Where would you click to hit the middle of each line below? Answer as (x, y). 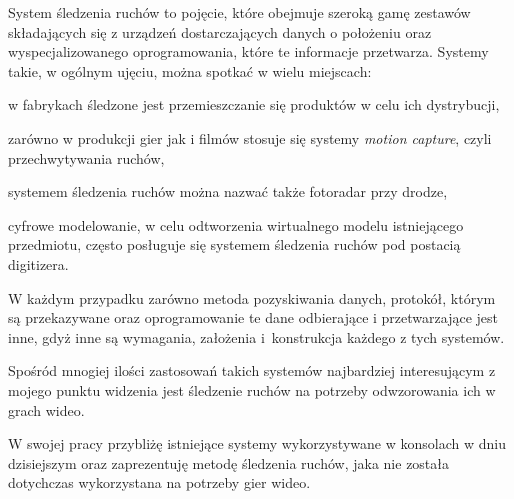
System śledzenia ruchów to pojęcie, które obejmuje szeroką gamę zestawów (239, 12)
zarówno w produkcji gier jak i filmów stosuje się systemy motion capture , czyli (250, 137)
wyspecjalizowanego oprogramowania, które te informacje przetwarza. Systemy (248, 51)
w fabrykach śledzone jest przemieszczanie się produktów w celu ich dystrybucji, (254, 104)
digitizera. (38, 263)
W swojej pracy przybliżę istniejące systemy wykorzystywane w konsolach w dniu (257, 443)
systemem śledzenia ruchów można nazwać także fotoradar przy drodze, (228, 191)
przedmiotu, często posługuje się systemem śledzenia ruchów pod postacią (234, 244)
